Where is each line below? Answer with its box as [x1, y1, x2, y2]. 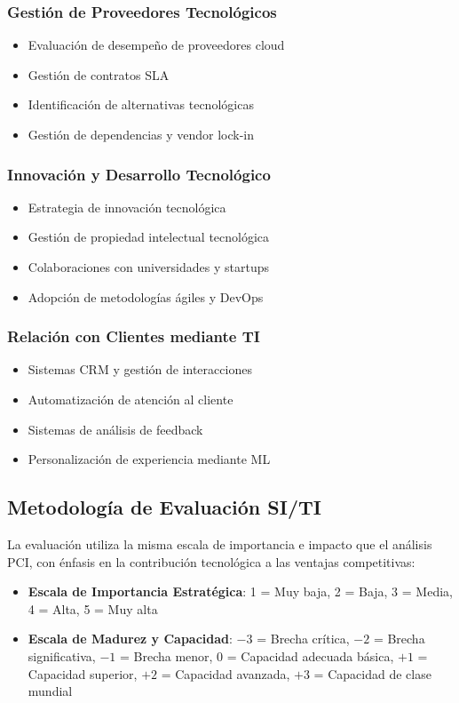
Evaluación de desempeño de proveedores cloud [28, 36, 285, 54]
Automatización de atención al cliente [28, 390, 233, 408]
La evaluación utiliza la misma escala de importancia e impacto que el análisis [7, 534, 432, 553]
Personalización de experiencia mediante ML [28, 450, 271, 468]
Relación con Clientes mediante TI [7, 325, 260, 348]
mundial [28, 682, 73, 700]
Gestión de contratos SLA [28, 65, 170, 84]
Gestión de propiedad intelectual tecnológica [28, 228, 270, 246]
